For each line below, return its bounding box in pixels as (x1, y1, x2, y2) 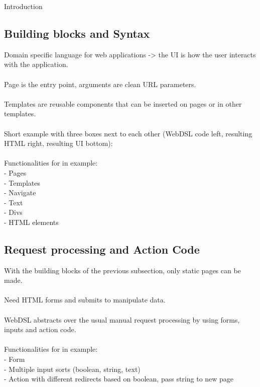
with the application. (4, 59, 68, 69)
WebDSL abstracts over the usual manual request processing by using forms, (4, 314, 240, 325)
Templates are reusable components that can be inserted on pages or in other (4, 98, 242, 109)
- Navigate (4, 187, 36, 198)
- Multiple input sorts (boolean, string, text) (4, 363, 141, 374)
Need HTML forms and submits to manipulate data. (4, 294, 166, 305)
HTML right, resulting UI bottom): (4, 138, 113, 148)
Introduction (4, 1, 43, 11)
